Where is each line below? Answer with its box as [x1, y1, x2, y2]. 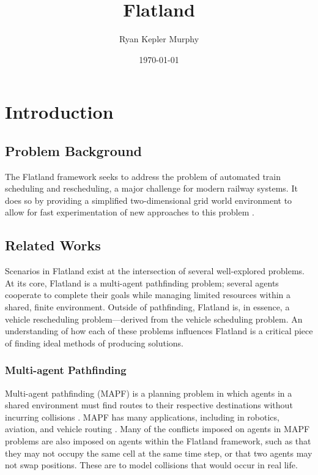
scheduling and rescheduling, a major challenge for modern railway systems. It [5, 182, 298, 195]
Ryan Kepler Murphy [119, 32, 199, 45]
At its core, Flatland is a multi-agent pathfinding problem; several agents [5, 276, 279, 289]
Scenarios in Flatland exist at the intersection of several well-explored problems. [5, 264, 305, 277]
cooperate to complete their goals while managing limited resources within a [5, 288, 291, 301]
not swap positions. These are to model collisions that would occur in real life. [5, 458, 298, 471]
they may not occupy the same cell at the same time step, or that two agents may [5, 446, 312, 459]
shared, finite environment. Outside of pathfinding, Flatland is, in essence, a [5, 301, 290, 313]
